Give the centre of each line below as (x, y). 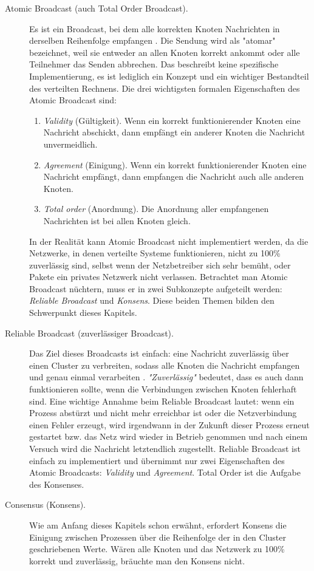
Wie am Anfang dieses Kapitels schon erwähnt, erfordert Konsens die (158, 525)
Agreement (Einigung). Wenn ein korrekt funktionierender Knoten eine (175, 164)
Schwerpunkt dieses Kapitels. (83, 313)
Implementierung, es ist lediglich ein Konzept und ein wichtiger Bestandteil (169, 76)
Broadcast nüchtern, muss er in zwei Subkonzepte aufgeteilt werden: (156, 288)
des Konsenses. (57, 484)
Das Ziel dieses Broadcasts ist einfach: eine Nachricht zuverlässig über (159, 353)
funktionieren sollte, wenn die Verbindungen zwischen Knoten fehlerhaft (163, 389)
